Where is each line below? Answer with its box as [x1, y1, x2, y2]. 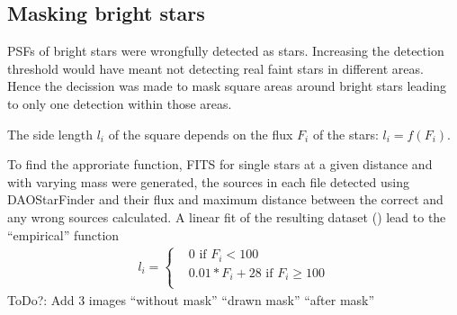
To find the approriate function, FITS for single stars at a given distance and [7, 155, 433, 174]
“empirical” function [7, 225, 120, 244]
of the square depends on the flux [108, 124, 293, 143]
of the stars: [312, 124, 379, 143]
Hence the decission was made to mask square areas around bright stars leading [7, 76, 447, 95]
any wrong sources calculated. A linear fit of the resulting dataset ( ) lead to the [7, 207, 446, 226]
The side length [7, 124, 93, 143]
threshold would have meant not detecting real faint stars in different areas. [7, 58, 424, 77]
